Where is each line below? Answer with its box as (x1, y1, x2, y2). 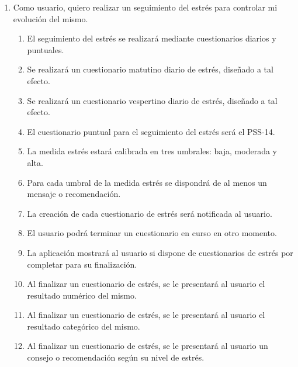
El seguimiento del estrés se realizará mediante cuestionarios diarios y (27, 32, 276, 44)
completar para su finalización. (27, 258, 137, 270)
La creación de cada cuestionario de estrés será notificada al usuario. (27, 207, 272, 219)
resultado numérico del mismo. (27, 289, 137, 301)
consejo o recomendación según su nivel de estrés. (27, 351, 205, 363)
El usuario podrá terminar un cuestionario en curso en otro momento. (27, 227, 277, 239)
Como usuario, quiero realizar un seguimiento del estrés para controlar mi (13, 1, 278, 13)
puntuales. (27, 43, 64, 56)
